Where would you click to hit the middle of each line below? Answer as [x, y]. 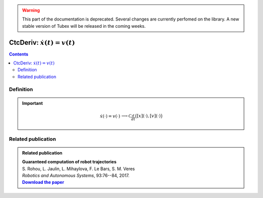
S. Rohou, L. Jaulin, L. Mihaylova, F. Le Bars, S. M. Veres [78, 169]
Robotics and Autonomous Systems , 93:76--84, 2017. [76, 176]
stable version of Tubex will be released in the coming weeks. [84, 26]
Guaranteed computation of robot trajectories [69, 162]
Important [33, 103]
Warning [31, 10]
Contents [19, 54]
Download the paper [43, 182]
